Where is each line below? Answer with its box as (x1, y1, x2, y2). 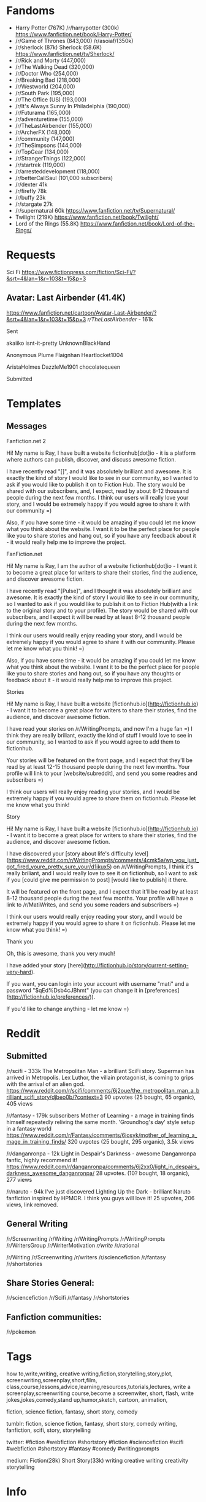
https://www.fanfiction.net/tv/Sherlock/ (15, 50, 115, 57)
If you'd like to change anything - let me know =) (6, 1005, 129, 1012)
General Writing (6, 1219, 69, 1229)
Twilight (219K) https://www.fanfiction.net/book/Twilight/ (15, 213, 159, 221)
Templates (6, 396, 61, 411)
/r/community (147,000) (15, 135, 75, 142)
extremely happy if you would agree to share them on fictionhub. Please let (6, 794, 196, 802)
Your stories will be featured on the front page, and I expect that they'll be (6, 757, 193, 764)
